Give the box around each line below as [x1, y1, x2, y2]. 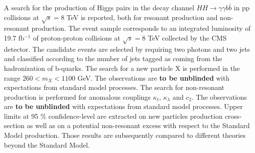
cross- [225, 110, 242, 121]
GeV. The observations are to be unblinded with [77, 72, 230, 83]
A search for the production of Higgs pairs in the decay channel [4, 2, 194, 12]
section [4, 120, 25, 131]
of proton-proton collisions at [33, 32, 120, 43]
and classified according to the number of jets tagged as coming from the [4, 53, 223, 64]
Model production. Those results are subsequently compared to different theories [4, 130, 246, 140]
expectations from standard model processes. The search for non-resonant [4, 82, 225, 92]
